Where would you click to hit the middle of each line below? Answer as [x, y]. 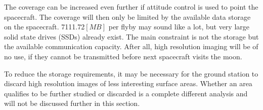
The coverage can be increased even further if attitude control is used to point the [131, 7]
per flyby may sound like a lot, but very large [179, 27]
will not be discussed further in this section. [72, 103]
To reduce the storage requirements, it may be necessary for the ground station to [131, 73]
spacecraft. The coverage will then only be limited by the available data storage [127, 16]
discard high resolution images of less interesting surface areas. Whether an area [128, 83]
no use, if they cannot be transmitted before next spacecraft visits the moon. [123, 56]
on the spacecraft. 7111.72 [45, 27]
